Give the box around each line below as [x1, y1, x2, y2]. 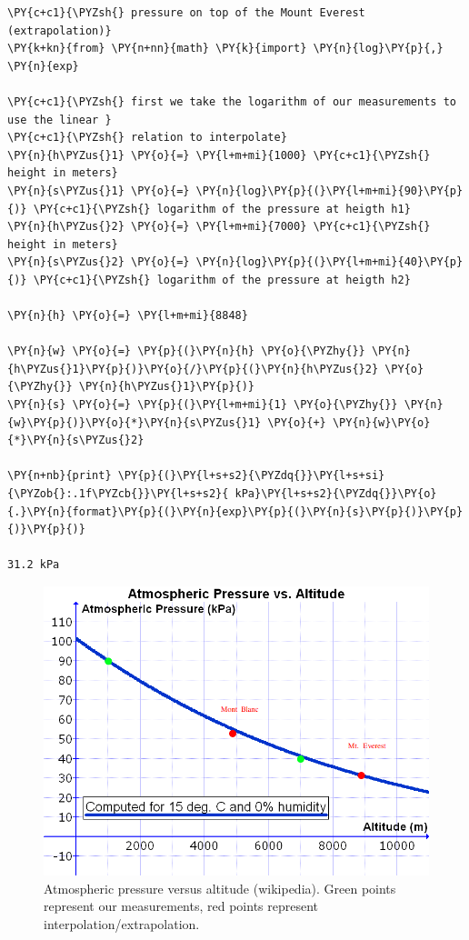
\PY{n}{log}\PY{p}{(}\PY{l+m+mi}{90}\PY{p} [195, 184, 464, 197]
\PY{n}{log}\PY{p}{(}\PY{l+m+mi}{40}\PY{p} [195, 255, 464, 269]
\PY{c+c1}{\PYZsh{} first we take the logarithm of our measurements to [7, 95, 456, 108]
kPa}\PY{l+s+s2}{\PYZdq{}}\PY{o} [234, 487, 437, 501]
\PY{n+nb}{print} [7, 469, 112, 483]
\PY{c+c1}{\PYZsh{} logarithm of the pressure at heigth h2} [33, 273, 411, 286]
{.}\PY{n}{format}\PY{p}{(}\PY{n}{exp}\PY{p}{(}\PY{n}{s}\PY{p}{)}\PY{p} [7, 505, 464, 518]
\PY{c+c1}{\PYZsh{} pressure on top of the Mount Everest [7, 6, 365, 19]
